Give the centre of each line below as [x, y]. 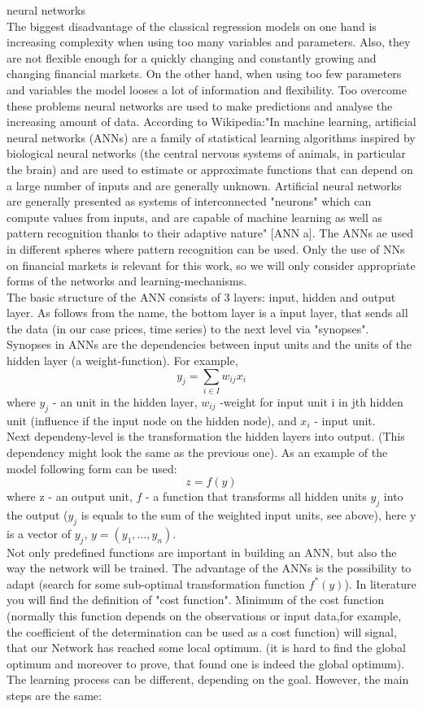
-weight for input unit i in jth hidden [312, 401]
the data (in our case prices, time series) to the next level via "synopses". [188, 328]
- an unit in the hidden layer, [125, 401]
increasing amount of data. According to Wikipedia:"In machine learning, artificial [211, 122]
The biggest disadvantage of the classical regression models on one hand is [192, 26]
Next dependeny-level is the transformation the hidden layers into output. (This [206, 436]
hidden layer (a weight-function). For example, [122, 361]
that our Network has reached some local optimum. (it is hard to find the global [206, 648]
